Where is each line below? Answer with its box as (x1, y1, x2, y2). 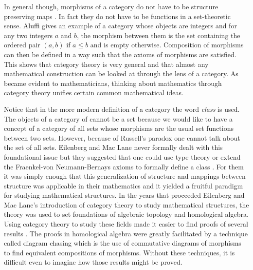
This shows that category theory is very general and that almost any (4, 59, 209, 69)
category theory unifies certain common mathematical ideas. (4, 87, 183, 98)
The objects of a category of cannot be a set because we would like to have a (4, 113, 233, 124)
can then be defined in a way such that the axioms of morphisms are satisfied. (4, 49, 236, 59)
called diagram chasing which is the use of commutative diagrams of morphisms (4, 238, 241, 248)
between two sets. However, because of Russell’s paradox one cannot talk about (4, 132, 240, 143)
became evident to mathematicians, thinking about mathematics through (4, 78, 222, 88)
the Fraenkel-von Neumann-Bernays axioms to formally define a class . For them (4, 161, 244, 171)
